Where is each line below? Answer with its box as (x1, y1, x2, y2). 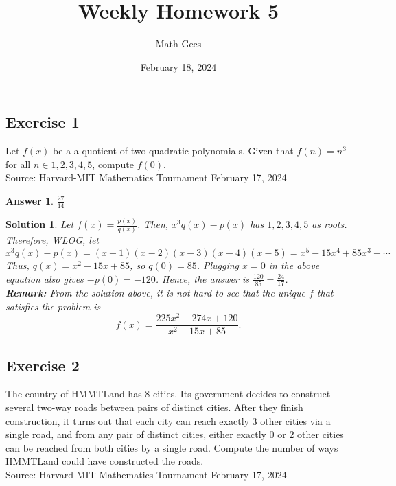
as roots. (312, 217, 347, 231)
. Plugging (196, 258, 240, 273)
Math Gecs (155, 36, 202, 51)
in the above (268, 258, 320, 273)
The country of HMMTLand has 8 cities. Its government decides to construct (5, 386, 331, 401)
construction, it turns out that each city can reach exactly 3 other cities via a (5, 413, 331, 428)
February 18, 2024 (140, 59, 217, 73)
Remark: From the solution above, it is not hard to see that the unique (5, 285, 305, 299)
